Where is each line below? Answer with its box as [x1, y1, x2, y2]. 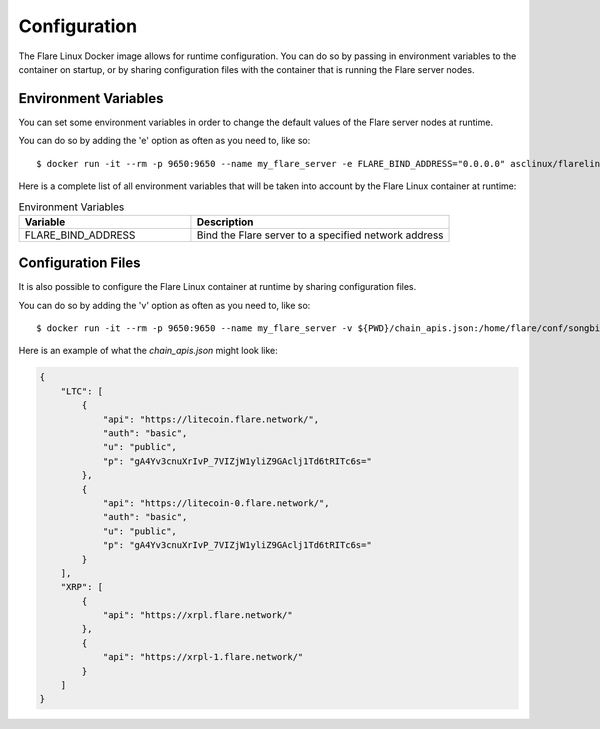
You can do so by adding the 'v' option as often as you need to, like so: [18, 299, 311, 311]
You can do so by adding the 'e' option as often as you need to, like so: [18, 135, 311, 147]
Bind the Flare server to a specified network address [196, 228, 444, 242]
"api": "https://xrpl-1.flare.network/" [102, 651, 304, 663]
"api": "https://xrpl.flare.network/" [102, 610, 294, 621]
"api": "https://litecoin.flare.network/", [102, 413, 320, 425]
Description [196, 215, 254, 229]
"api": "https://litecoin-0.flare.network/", [102, 497, 330, 509]
